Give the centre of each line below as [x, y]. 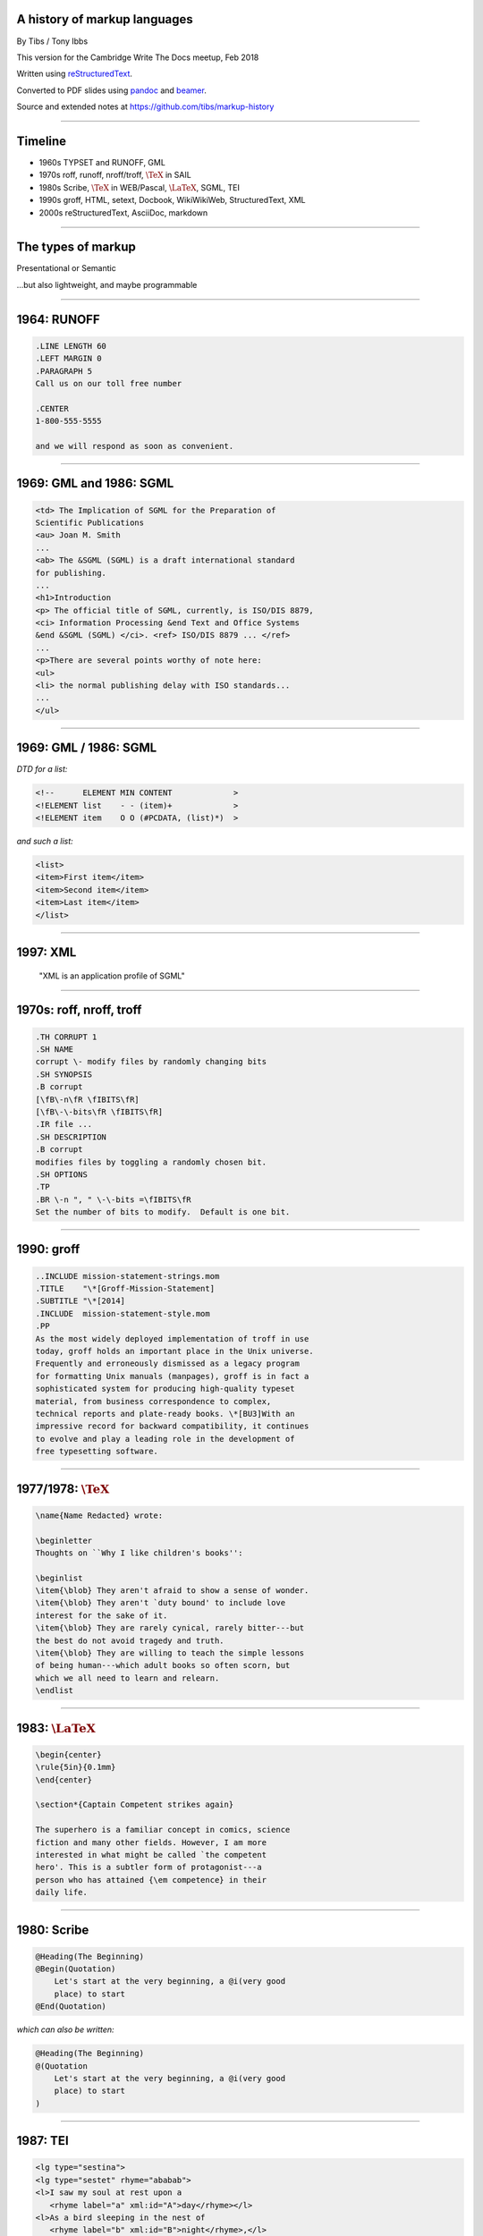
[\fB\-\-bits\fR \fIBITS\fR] [99, 1112]
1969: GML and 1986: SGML [95, 483]
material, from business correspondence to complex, [153, 1401]
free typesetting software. [97, 1452]
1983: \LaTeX [56, 1728]
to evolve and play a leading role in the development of [165, 1439]
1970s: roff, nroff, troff [79, 1010]
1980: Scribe [53, 1930]
